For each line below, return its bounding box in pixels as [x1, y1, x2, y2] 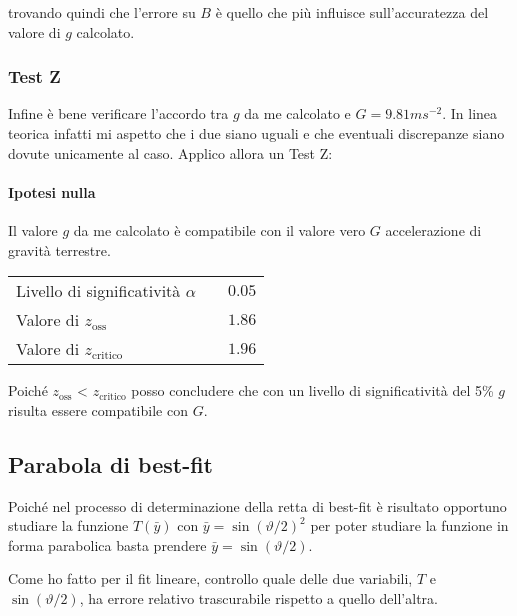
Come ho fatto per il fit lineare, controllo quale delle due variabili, [8, 568, 413, 589]
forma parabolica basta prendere [8, 534, 207, 555]
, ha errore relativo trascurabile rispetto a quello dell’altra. [79, 587, 438, 608]
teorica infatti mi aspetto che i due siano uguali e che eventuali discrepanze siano [8, 123, 505, 143]
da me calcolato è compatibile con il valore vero [73, 219, 366, 240]
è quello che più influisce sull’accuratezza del [215, 2, 489, 22]
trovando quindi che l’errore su [8, 2, 196, 22]
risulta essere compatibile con [8, 399, 188, 420]
